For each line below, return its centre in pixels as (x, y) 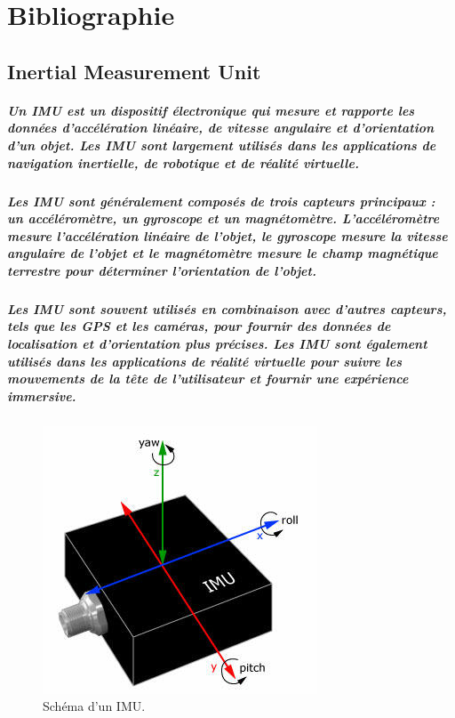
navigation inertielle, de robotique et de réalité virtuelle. (183, 162)
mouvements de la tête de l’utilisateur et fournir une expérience (208, 379)
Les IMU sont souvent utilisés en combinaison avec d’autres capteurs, (227, 308)
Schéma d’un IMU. (94, 706)
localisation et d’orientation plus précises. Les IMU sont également (217, 344)
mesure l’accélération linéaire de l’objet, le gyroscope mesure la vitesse (227, 235)
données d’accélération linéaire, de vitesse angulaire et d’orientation (221, 128)
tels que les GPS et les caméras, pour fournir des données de (199, 326)
